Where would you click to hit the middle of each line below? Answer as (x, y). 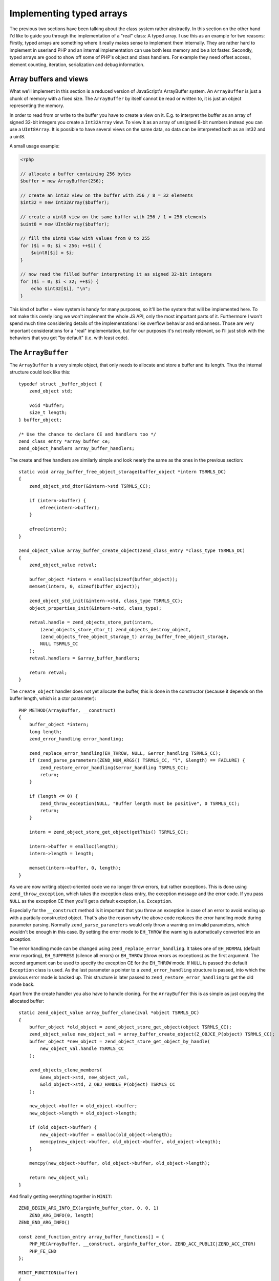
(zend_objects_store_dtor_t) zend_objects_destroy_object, (116, 629)
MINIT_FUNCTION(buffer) (48, 1273)
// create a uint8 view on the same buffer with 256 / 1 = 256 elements (113, 217)
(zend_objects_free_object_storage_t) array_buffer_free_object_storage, (135, 637)
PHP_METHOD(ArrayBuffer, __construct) (67, 710)
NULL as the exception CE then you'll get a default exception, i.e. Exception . (91, 901)
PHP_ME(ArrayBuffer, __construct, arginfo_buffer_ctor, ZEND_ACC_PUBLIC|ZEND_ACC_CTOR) (142, 1244)
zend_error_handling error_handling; (76, 739)
